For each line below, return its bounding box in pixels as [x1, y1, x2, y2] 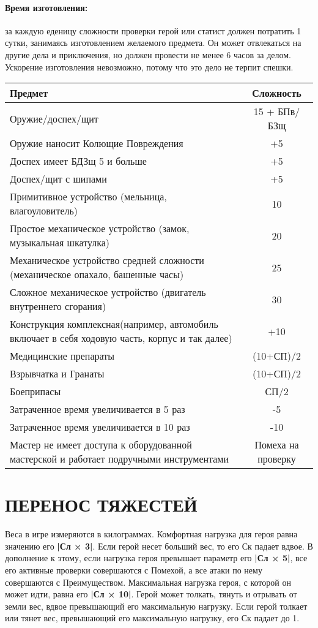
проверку [257, 452, 296, 466]
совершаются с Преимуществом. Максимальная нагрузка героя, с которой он [5, 575, 291, 588]
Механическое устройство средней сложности [10, 253, 204, 268]
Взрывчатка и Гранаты [10, 366, 105, 381]
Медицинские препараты [10, 349, 114, 363]
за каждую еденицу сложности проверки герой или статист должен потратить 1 [5, 24, 301, 37]
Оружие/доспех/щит [10, 111, 98, 126]
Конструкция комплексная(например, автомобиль [10, 317, 218, 331]
